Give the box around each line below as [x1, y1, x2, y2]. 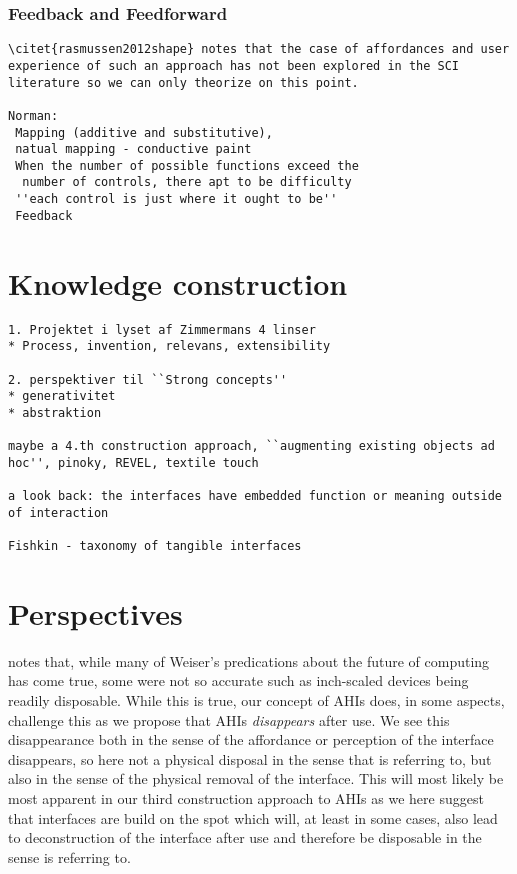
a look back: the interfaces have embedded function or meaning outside [8, 489, 502, 504]
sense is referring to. [8, 846, 131, 867]
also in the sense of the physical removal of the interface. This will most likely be [8, 768, 504, 789]
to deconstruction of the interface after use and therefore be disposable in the [8, 827, 482, 848]
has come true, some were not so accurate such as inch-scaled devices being [8, 670, 469, 691]
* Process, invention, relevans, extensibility [8, 339, 331, 354]
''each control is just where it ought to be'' [15, 192, 338, 207]
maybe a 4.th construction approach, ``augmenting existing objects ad [8, 439, 495, 454]
